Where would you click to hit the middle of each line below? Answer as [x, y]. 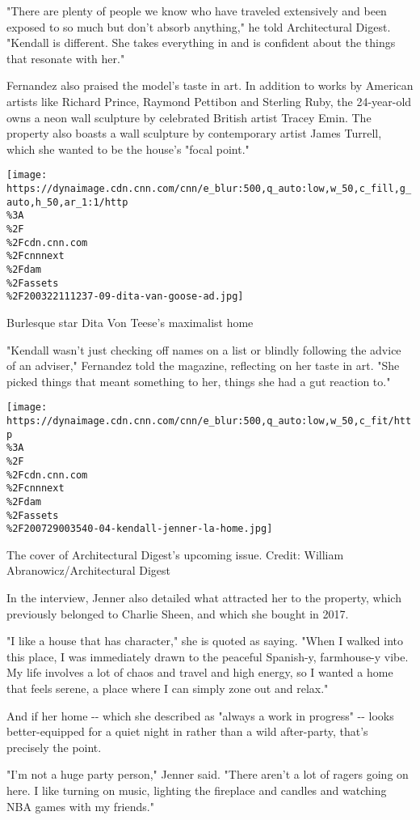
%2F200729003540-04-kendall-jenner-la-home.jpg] [140, 529]
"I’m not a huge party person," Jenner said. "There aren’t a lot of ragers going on [208, 774]
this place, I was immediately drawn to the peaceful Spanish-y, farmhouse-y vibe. [208, 656]
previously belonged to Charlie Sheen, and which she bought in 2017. [178, 613]
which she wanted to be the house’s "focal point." [128, 149]
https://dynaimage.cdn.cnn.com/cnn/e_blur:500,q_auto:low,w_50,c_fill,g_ [209, 189]
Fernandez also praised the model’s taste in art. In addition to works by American [210, 85]
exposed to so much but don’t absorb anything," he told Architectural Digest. [199, 26]
